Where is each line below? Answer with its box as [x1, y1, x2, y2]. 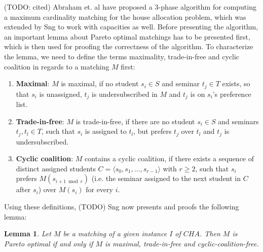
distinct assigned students [16, 163, 96, 173]
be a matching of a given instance [63, 228, 167, 239]
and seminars [218, 116, 259, 126]
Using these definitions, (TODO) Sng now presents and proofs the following [4, 201, 239, 212]
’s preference [212, 88, 251, 99]
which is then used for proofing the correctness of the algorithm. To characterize [4, 41, 253, 52]
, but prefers [133, 126, 172, 136]
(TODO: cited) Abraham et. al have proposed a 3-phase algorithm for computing [4, 2, 256, 12]
